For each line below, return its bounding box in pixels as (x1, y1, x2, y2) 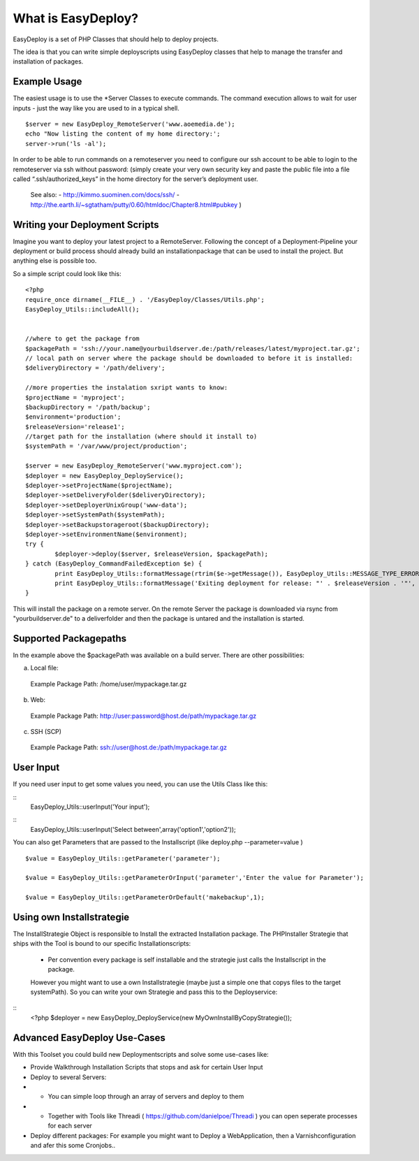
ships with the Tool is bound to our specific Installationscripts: (13, 939, 191, 948)
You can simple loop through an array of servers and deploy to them (47, 1093, 244, 1101)
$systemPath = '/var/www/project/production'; (25, 442, 188, 450)
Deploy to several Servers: (30, 1073, 107, 1081)
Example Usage (13, 75, 82, 87)
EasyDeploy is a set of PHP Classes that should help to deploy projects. (13, 35, 219, 43)
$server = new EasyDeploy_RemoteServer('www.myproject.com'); (25, 462, 243, 470)
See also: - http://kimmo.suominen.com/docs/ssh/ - (30, 191, 179, 199)
